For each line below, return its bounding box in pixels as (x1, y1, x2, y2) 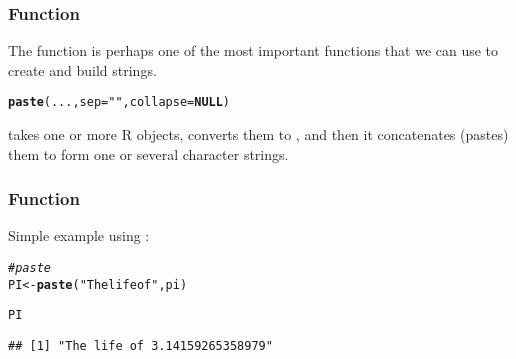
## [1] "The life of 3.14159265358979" (8, 339, 273, 354)
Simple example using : (8, 225, 150, 246)
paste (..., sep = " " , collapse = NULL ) (8, 95, 231, 110)
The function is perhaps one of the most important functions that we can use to (8, 40, 499, 61)
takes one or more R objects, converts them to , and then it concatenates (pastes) (8, 124, 509, 145)
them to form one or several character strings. (8, 143, 289, 164)
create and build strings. (8, 59, 157, 80)
